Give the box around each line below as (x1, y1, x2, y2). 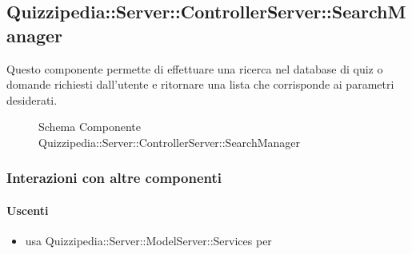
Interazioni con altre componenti (6, 168, 222, 188)
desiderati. (6, 91, 58, 108)
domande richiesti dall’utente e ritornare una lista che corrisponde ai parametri (6, 76, 394, 93)
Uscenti (6, 202, 49, 218)
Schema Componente (38, 118, 141, 135)
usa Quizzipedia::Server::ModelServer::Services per (25, 232, 272, 249)
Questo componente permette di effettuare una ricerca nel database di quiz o (6, 60, 383, 77)
